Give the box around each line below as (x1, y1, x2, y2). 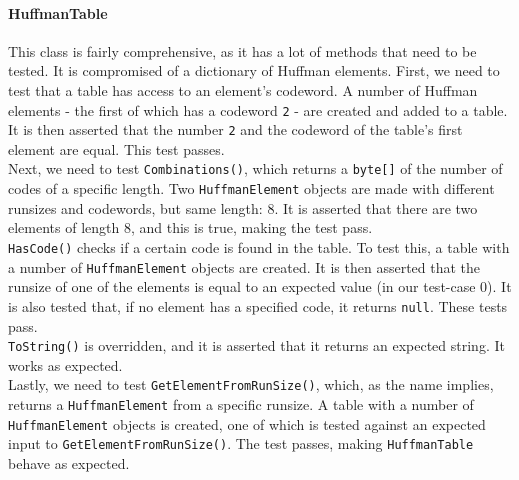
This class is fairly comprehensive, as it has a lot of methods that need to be (8, 40, 477, 61)
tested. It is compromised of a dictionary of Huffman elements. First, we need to (8, 60, 500, 81)
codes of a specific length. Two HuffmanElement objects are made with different (8, 178, 495, 199)
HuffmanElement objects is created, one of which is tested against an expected (8, 413, 486, 434)
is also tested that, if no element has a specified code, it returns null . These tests (8, 295, 508, 316)
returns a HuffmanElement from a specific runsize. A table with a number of (8, 394, 474, 415)
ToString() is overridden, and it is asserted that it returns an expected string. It (8, 335, 505, 356)
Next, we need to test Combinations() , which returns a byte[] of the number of (8, 158, 503, 179)
